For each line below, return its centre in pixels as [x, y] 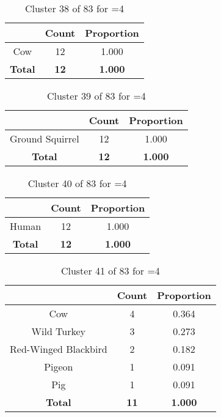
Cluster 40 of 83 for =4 [77, 183]
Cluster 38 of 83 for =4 [74, 8]
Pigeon [59, 367]
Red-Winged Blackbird [59, 349]
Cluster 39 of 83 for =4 [96, 96]
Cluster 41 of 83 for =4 [110, 271]
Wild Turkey [59, 331]
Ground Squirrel [45, 138]
